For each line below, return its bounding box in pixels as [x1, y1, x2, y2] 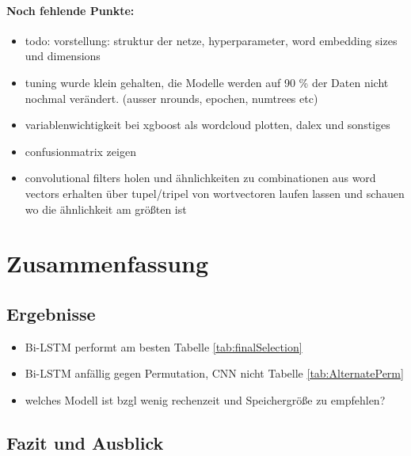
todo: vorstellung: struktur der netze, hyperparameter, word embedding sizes [25, 32, 398, 48]
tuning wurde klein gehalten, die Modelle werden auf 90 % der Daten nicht [25, 74, 389, 90]
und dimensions [25, 47, 101, 64]
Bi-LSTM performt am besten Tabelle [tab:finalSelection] [25, 338, 303, 355]
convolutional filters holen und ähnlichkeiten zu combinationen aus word [25, 169, 376, 186]
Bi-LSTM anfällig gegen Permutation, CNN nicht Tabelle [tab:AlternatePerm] [25, 365, 404, 382]
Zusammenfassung [6, 247, 209, 279]
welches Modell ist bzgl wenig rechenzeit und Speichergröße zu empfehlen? [25, 391, 386, 408]
